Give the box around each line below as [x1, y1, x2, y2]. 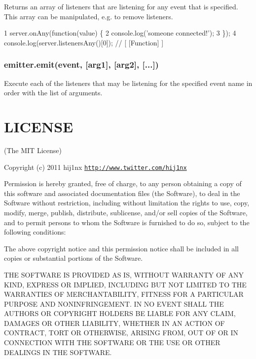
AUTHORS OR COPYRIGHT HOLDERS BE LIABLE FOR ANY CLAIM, [4, 308, 236, 319]
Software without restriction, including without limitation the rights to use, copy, [4, 198, 250, 208]
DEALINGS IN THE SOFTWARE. [4, 347, 112, 357]
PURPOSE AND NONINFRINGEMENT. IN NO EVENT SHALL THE [4, 298, 224, 309]
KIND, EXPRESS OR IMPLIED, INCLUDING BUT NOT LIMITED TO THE [4, 279, 247, 289]
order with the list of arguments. [4, 87, 103, 98]
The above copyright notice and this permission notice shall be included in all [4, 243, 239, 253]
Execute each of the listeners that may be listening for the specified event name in [4, 78, 253, 88]
